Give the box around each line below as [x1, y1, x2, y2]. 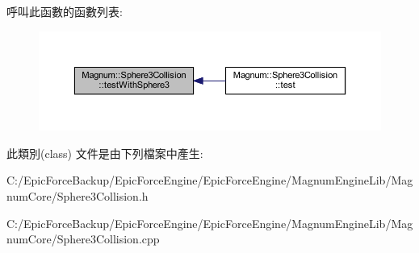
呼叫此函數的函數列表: [6, 3, 123, 19]
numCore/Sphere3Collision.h [6, 187, 149, 204]
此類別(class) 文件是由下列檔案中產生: [6, 144, 203, 161]
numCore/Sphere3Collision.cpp [6, 230, 160, 247]
